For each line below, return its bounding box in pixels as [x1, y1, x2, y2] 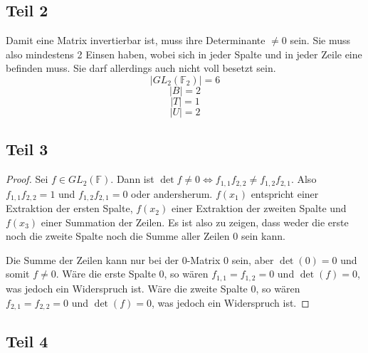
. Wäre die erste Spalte [56, 266, 156, 281]
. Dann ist [110, 172, 154, 186]
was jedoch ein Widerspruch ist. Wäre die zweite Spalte [6, 280, 248, 295]
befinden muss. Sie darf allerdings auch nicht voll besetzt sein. [6, 60, 276, 75]
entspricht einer [251, 186, 319, 201]
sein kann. [241, 228, 285, 243]
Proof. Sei [6, 172, 48, 186]
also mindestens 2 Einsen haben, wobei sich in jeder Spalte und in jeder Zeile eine [6, 46, 362, 61]
